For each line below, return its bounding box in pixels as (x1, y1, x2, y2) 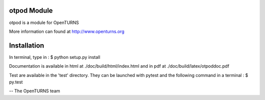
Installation (9, 41, 44, 50)
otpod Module (9, 6, 53, 15)
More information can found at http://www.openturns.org (9, 28, 125, 34)
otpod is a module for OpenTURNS (9, 20, 79, 25)
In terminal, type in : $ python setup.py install (9, 54, 101, 60)
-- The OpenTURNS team (9, 88, 60, 94)
